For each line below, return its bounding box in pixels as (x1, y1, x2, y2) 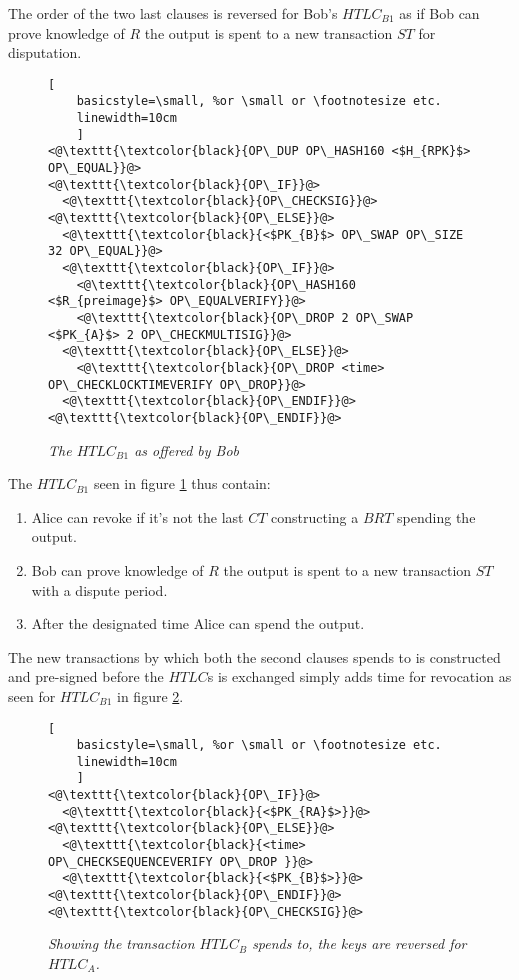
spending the (397, 506, 476, 527)
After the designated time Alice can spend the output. (31, 613, 365, 634)
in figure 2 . (117, 685, 184, 706)
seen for (8, 685, 56, 706)
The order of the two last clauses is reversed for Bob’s (8, 3, 338, 23)
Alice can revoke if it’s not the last (31, 506, 244, 527)
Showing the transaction (48, 933, 195, 954)
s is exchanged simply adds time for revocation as (207, 666, 512, 687)
